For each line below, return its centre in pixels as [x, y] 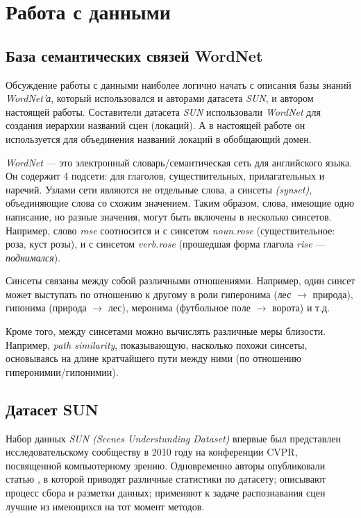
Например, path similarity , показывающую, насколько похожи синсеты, [157, 344]
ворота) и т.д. [301, 308]
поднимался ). [33, 257]
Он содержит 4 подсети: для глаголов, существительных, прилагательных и [165, 176]
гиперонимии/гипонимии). [62, 371]
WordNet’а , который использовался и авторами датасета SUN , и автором [160, 98]
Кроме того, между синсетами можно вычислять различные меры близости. [166, 331]
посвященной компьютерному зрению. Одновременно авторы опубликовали [166, 465]
